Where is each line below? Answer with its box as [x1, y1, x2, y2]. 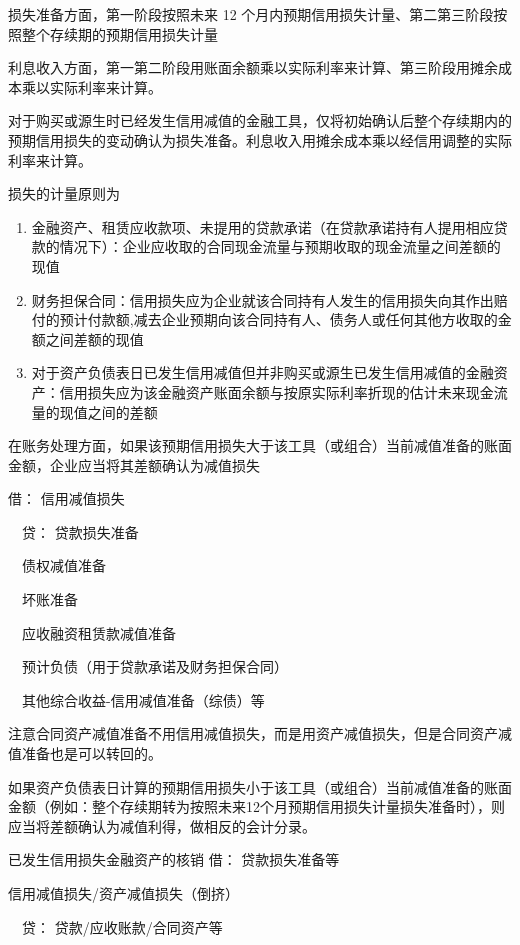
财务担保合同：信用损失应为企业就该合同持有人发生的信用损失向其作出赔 [31, 289, 508, 310]
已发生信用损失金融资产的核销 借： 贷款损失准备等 [8, 849, 340, 870]
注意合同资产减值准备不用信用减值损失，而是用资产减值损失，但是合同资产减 [8, 723, 512, 744]
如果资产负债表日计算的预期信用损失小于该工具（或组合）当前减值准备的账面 [8, 776, 512, 797]
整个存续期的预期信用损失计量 [21, 23, 218, 44]
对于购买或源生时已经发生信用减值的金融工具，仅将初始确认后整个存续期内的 [8, 110, 512, 131]
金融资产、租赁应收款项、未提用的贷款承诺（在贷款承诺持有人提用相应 [31, 216, 494, 237]
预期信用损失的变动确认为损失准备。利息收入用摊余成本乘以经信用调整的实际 [8, 129, 512, 150]
